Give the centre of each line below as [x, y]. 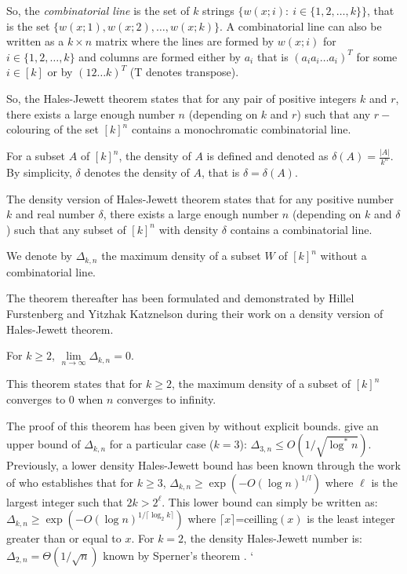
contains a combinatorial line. [301, 229]
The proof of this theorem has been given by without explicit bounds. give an [193, 425]
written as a [35, 41]
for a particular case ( [162, 444]
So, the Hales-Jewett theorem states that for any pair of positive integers [182, 98]
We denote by [39, 256]
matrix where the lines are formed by [185, 41]
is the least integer [351, 519]
